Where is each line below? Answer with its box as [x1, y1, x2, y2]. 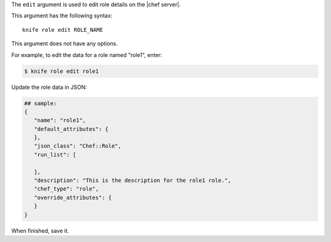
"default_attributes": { [34, 126, 108, 132]
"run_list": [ [34, 151, 77, 158]
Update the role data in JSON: [11, 83, 87, 91]
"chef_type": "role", [34, 186, 99, 192]
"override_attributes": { [34, 194, 112, 201]
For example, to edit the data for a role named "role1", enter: [11, 51, 162, 58]
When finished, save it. [11, 227, 69, 234]
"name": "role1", [34, 117, 86, 124]
